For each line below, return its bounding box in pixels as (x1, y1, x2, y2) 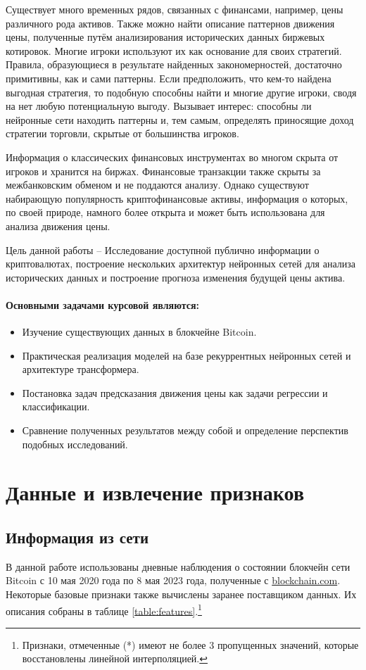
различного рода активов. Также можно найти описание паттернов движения (6, 15, 335, 30)
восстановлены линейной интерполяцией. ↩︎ (22, 651, 208, 666)
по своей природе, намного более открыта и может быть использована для (6, 205, 325, 220)
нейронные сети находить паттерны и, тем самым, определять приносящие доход (6, 112, 354, 127)
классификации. (22, 399, 90, 414)
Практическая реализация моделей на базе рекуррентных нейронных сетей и (22, 348, 351, 362)
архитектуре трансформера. (22, 362, 139, 377)
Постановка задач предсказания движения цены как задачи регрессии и (22, 385, 328, 400)
